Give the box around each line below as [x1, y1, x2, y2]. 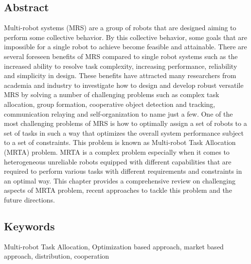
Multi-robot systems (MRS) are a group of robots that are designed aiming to [4, 22, 236, 33]
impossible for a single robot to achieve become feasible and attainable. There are [4, 41, 247, 52]
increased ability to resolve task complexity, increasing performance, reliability [4, 61, 237, 71]
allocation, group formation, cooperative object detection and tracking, [4, 99, 215, 109]
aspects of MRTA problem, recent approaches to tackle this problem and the [4, 185, 232, 195]
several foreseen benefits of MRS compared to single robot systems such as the [4, 51, 238, 61]
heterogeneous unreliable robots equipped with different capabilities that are [4, 156, 232, 166]
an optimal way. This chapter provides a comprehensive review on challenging [4, 175, 235, 185]
